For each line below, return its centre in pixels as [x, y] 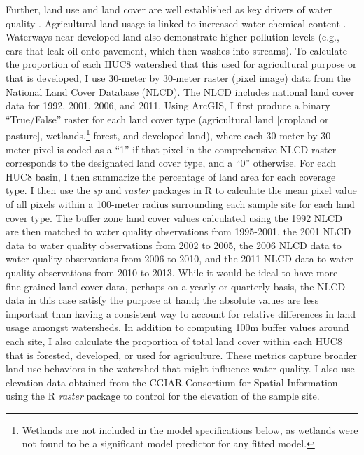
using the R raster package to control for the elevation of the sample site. [163, 396]
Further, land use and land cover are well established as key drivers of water [169, 9]
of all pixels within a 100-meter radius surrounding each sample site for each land [180, 203]
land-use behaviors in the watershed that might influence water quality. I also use [180, 369]
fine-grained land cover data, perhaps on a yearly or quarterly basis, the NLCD [176, 286]
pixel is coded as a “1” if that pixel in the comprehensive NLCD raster [185, 149]
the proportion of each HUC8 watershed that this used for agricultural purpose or [181, 64]
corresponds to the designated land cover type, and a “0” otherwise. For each [171, 163]
